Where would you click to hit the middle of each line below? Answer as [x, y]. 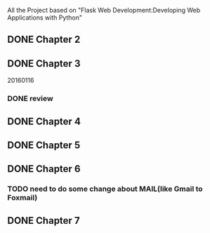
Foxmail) [22, 198]
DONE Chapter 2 [44, 40]
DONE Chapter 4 [44, 121]
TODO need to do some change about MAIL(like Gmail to [105, 189]
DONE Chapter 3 [44, 64]
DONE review [31, 99]
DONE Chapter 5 [44, 145]
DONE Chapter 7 [44, 220]
